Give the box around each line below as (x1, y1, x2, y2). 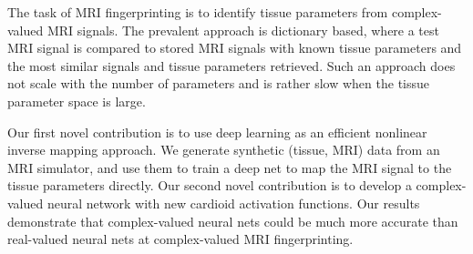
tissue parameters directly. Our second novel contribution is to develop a (7, 176, 412, 195)
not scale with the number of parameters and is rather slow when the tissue (7, 74, 430, 93)
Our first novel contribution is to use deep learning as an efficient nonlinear (7, 122, 427, 141)
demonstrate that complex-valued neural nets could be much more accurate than (7, 211, 458, 230)
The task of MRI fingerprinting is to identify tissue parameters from (7, 3, 388, 21)
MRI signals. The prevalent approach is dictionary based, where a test (46, 20, 439, 39)
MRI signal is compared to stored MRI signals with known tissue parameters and (7, 38, 462, 57)
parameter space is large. (7, 91, 146, 110)
